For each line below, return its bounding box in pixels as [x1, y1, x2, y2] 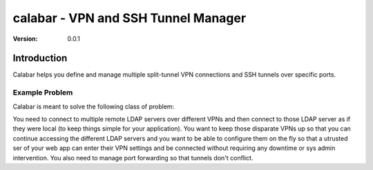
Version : [12, 35, 38, 43]
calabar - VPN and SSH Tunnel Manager [12, 10, 247, 26]
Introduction [12, 53, 68, 64]
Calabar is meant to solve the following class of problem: [12, 102, 175, 111]
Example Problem [12, 88, 73, 97]
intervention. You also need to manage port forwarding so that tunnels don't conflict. [12, 153, 254, 162]
